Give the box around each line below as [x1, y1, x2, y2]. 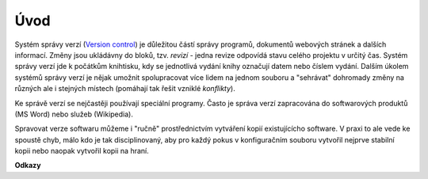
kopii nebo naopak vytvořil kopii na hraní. [14, 147, 150, 156]
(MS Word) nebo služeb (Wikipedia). [14, 109, 134, 119]
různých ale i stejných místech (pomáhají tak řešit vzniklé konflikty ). [14, 84, 235, 93]
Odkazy [14, 161, 41, 170]
